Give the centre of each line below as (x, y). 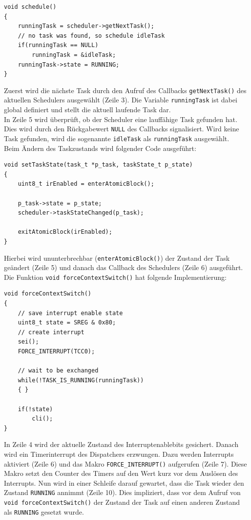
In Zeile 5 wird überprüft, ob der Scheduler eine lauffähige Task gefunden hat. (121, 119)
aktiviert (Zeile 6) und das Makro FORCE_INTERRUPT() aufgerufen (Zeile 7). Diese (125, 463)
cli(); (42, 419)
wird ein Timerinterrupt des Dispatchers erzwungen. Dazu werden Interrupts (119, 454)
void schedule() (30, 7)
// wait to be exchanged (58, 371)
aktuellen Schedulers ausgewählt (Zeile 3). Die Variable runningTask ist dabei (121, 100)
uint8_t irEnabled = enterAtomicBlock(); (86, 184)
